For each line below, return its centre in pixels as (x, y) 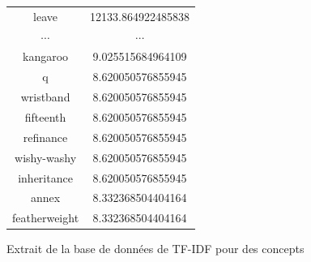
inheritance (45, 177)
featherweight (46, 218)
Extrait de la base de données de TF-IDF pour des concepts (155, 249)
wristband (45, 97)
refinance (45, 137)
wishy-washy (46, 157)
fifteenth (45, 116)
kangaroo (46, 56)
